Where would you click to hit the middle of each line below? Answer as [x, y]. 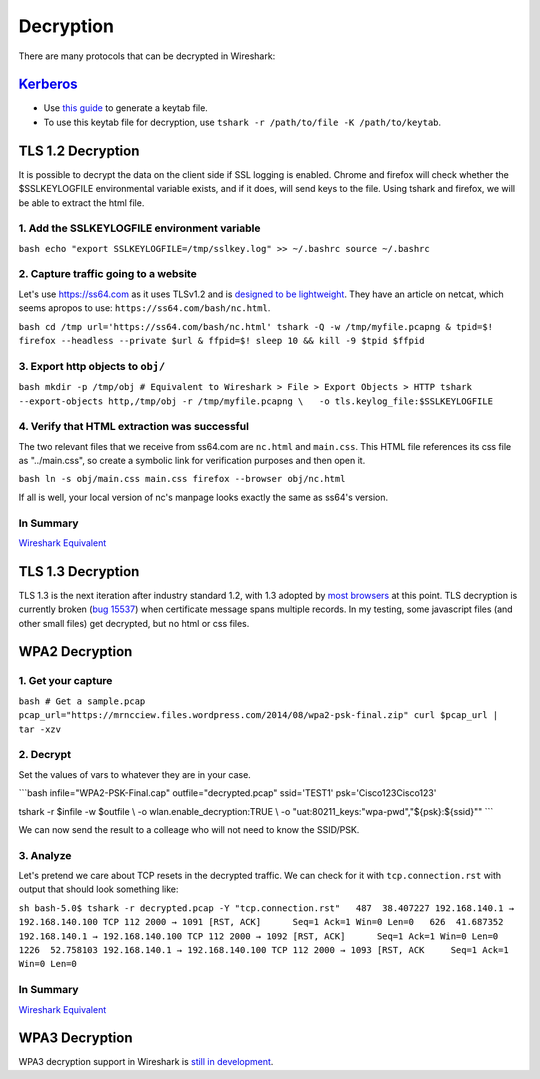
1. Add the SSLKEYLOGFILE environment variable [139, 228]
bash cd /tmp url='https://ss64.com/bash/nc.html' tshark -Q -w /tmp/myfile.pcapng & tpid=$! [256, 326]
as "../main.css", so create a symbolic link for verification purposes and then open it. [192, 461]
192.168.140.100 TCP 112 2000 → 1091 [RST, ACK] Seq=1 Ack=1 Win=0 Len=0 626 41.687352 [261, 922]
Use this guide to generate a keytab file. [126, 108]
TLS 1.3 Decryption [79, 571]
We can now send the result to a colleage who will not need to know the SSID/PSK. [189, 829]
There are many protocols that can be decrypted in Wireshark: [147, 56]
